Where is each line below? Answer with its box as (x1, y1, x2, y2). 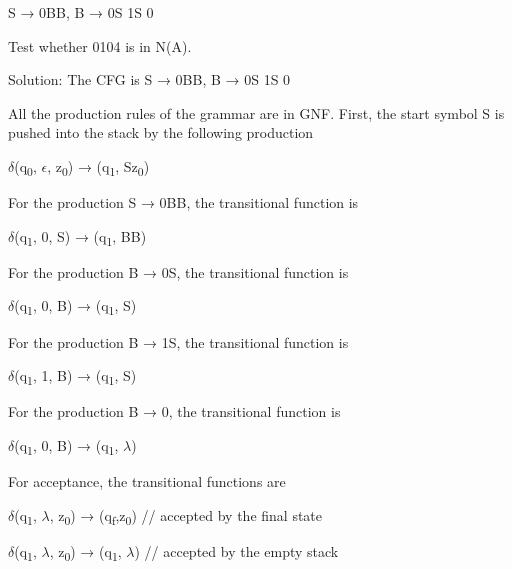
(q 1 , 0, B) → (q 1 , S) (14, 295, 137, 319)
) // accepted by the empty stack (134, 540, 339, 561)
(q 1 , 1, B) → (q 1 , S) (14, 365, 137, 388)
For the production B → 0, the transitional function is (8, 401, 341, 422)
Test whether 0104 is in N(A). (8, 35, 192, 56)
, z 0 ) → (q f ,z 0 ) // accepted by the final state (49, 504, 323, 528)
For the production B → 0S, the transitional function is (8, 261, 349, 282)
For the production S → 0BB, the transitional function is (8, 192, 359, 213)
